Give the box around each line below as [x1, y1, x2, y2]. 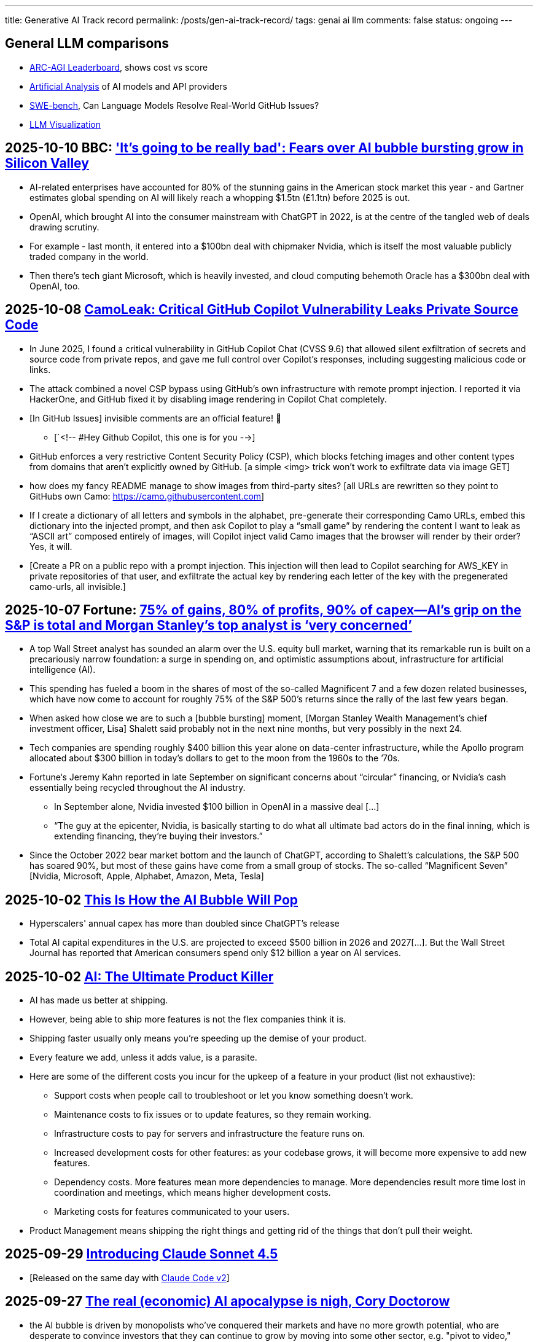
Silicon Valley [5, 155, 89, 171]
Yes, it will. [29, 541, 72, 552]
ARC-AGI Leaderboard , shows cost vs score [29, 61, 208, 73]
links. [29, 364, 51, 375]
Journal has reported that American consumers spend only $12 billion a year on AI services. [29, 948, 401, 959]
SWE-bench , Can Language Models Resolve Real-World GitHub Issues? [29, 100, 319, 111]
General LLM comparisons [5, 36, 170, 52]
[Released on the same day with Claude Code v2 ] [29, 1272, 230, 1283]
